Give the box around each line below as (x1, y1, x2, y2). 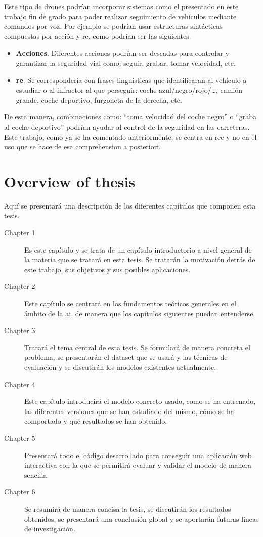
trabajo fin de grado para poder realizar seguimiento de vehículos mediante (4, 11, 237, 21)
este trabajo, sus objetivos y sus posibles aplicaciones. (24, 264, 191, 274)
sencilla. (24, 469, 49, 480)
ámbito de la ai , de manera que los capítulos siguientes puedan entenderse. (24, 308, 255, 318)
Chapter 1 (4, 227, 35, 238)
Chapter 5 (4, 432, 35, 443)
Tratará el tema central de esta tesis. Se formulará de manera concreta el (24, 342, 250, 352)
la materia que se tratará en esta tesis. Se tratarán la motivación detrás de (24, 254, 255, 265)
